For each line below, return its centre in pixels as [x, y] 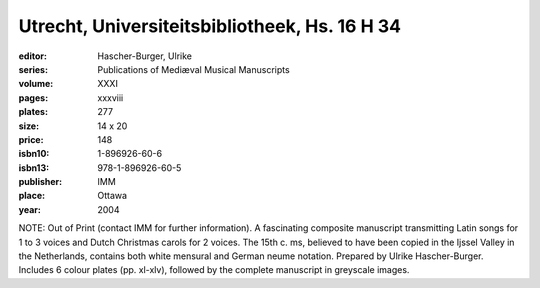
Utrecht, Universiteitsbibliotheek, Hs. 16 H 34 [210, 26]
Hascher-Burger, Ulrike [144, 56]
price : [31, 139]
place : [32, 196]
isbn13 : [34, 167]
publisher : [40, 182]
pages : [33, 97]
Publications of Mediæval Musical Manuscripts [193, 69]
